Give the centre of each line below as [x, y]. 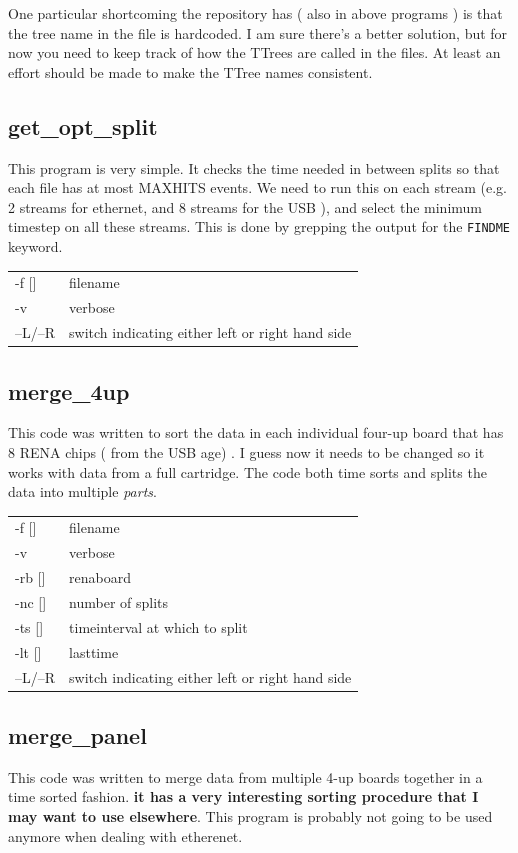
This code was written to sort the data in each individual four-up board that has [256, 432]
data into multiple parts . [82, 491]
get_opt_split [83, 125]
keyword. [35, 246]
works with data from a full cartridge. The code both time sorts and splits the [247, 471]
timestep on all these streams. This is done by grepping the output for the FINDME [259, 226]
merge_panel [77, 735]
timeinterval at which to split [158, 626]
